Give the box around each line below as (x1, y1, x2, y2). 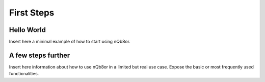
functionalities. (9, 71, 39, 77)
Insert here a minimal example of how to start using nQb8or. (9, 39, 131, 45)
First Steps (9, 7, 54, 18)
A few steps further (9, 51, 70, 59)
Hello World (9, 26, 46, 34)
